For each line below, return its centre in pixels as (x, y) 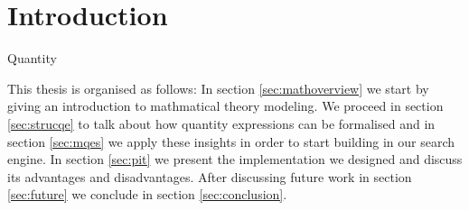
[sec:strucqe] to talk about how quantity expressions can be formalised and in (221, 123)
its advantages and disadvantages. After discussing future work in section (210, 176)
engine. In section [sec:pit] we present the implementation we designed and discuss (235, 159)
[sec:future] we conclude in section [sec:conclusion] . (147, 194)
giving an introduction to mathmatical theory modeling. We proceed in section (225, 106)
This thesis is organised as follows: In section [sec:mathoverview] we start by (218, 88)
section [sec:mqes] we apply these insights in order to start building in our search (231, 141)
